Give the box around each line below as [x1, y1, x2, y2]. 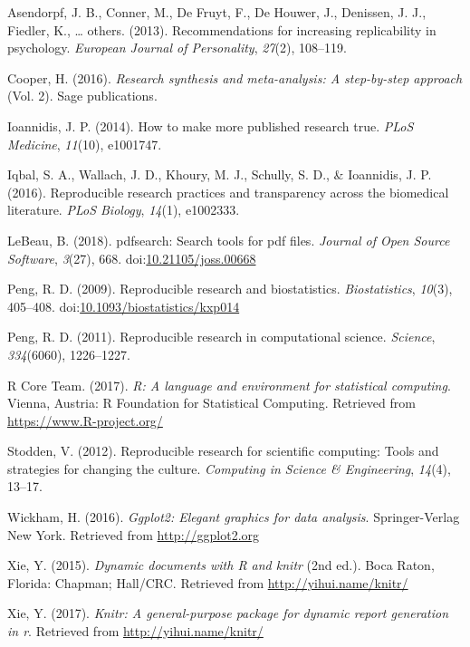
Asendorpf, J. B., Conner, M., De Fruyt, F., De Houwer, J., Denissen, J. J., [7, 3, 427, 21]
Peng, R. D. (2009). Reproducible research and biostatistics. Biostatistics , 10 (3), [7, 279, 453, 298]
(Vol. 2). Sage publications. [7, 86, 158, 105]
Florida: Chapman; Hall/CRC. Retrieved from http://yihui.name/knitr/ [7, 573, 408, 592]
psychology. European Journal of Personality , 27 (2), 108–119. [7, 38, 347, 57]
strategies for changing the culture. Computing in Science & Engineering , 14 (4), [7, 459, 451, 478]
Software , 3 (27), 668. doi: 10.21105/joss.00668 [7, 248, 256, 267]
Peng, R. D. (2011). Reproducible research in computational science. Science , [7, 327, 436, 346]
